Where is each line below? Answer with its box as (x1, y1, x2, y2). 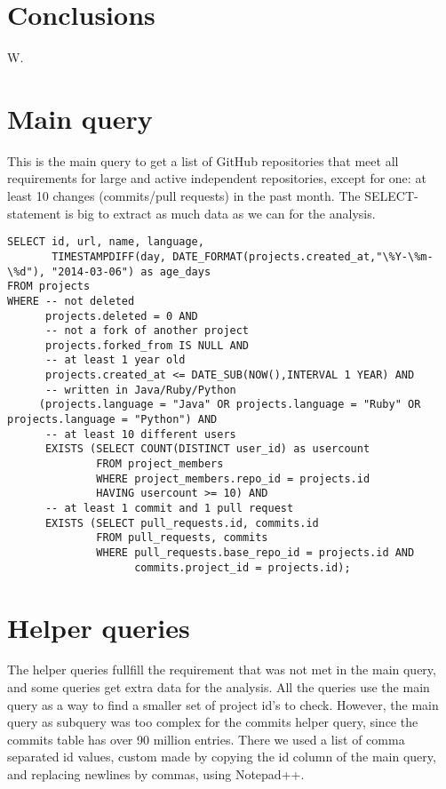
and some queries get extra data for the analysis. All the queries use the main (7, 678, 430, 697)
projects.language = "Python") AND (7, 413, 218, 426)
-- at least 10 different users (44, 427, 236, 441)
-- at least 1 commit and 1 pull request (44, 502, 294, 515)
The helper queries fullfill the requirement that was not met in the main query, (7, 660, 436, 679)
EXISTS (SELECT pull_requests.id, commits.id (44, 516, 319, 530)
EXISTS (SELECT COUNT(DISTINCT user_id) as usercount (44, 442, 370, 456)
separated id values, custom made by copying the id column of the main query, (7, 747, 436, 766)
